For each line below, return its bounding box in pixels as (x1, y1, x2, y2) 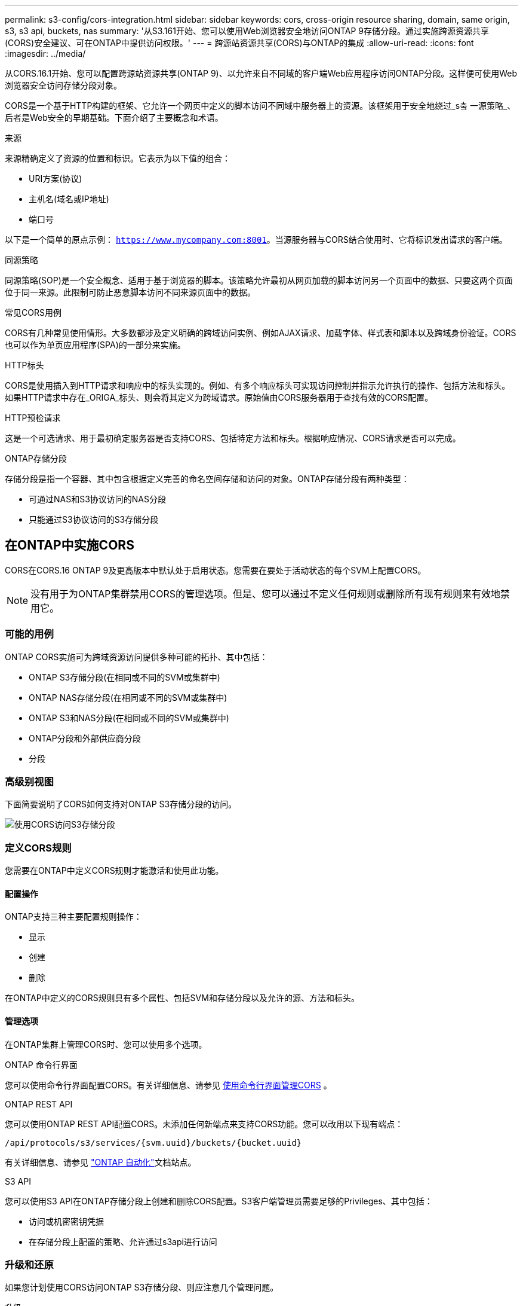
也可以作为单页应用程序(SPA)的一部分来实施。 (5, 340, 186, 350)
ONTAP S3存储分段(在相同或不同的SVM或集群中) (29, 672, 220, 682)
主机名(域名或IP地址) (29, 194, 109, 204)
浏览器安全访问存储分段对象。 (5, 80, 122, 90)
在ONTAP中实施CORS (5, 538, 134, 553)
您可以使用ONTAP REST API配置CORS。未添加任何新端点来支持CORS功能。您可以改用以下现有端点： (5, 1118, 404, 1129)
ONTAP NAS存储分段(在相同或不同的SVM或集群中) (29, 692, 227, 703)
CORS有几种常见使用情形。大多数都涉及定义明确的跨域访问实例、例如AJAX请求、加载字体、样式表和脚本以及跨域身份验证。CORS (5, 328, 516, 338)
